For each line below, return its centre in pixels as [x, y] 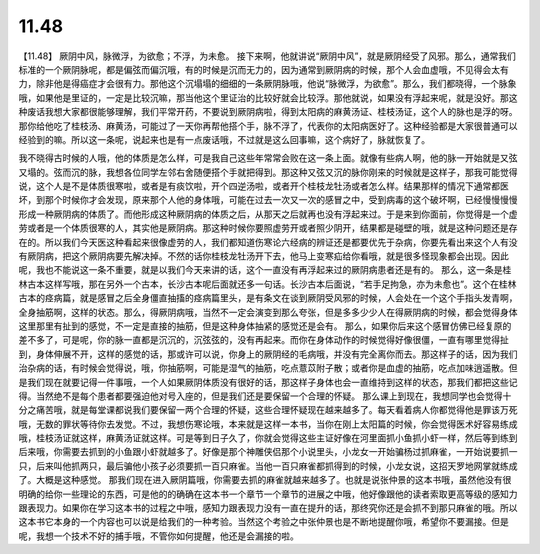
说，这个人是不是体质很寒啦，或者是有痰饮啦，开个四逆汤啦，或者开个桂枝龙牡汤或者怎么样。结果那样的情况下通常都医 [263, 186]
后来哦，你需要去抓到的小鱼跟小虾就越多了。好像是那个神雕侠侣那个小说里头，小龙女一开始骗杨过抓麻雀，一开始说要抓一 [268, 452]
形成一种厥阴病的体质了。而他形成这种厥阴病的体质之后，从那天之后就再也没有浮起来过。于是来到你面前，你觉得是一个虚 [268, 214]
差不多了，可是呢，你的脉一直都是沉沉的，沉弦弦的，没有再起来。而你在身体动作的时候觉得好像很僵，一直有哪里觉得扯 [263, 340]
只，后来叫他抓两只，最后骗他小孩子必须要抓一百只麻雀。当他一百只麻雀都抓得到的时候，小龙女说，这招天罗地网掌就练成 [268, 466]
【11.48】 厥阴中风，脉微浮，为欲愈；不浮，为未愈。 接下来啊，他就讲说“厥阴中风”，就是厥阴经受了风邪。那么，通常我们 [267, 56]
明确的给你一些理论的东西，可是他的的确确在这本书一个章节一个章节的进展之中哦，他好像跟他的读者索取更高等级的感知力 [268, 494]
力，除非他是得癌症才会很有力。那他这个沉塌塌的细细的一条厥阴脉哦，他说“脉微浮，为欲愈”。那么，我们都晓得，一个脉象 [267, 84]
